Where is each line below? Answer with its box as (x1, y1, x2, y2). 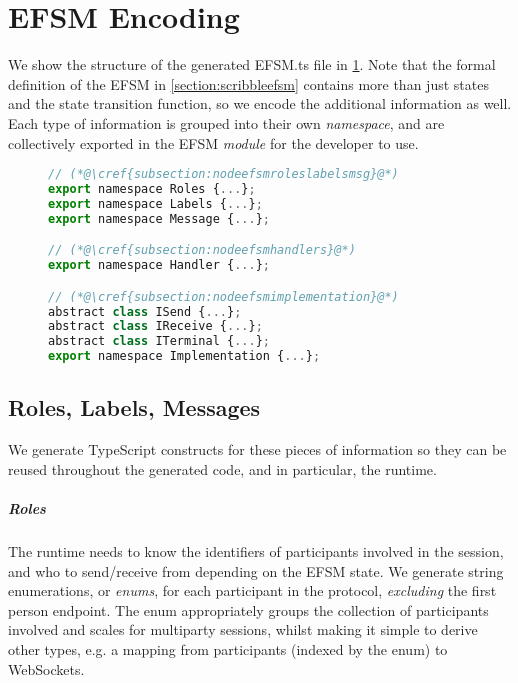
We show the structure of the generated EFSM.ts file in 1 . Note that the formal (8, 54, 496, 75)
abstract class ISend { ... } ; (48, 304, 242, 319)
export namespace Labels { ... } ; (48, 196, 263, 211)
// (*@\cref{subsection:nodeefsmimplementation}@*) (48, 289, 399, 304)
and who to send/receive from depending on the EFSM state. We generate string (8, 560, 504, 581)
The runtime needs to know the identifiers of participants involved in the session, (8, 540, 504, 561)
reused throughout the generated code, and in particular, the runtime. (8, 458, 437, 479)
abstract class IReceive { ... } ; (48, 319, 263, 334)
